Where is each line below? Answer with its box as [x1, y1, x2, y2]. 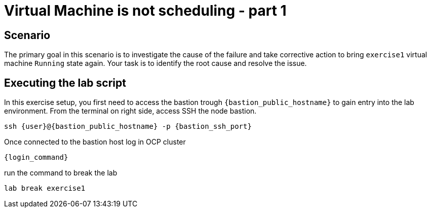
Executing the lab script [4, 76, 126, 89]
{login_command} [4, 153, 68, 162]
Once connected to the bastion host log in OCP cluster [4, 137, 186, 147]
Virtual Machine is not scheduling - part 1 [4, 2, 287, 19]
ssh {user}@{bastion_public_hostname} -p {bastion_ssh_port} [4, 122, 252, 131]
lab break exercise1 [4, 184, 86, 193]
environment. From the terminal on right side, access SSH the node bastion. [4, 107, 257, 116]
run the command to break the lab [4, 168, 117, 178]
